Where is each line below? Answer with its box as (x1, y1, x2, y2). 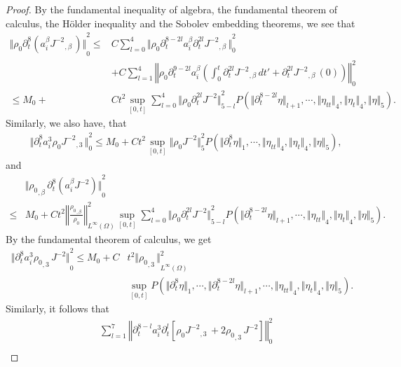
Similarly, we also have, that (6, 116, 127, 130)
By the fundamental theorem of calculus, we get (6, 231, 212, 246)
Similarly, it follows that (6, 301, 109, 316)
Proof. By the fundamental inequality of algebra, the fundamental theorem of (6, 2, 338, 16)
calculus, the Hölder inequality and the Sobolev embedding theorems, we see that (6, 15, 355, 30)
